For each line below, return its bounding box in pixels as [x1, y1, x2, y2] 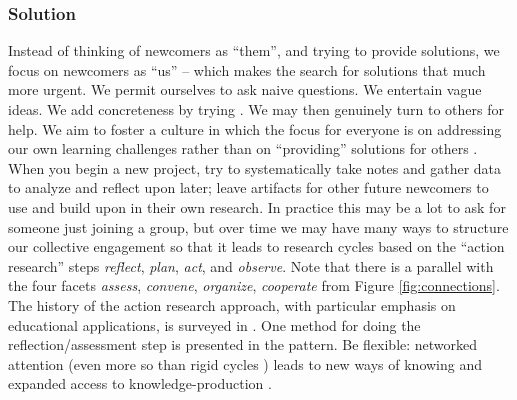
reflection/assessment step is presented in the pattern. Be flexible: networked [8, 334, 478, 355]
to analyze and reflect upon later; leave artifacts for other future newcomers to [8, 177, 489, 198]
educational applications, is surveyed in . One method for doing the [8, 314, 421, 335]
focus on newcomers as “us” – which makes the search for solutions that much [8, 59, 486, 80]
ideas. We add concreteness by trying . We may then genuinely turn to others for [8, 99, 504, 119]
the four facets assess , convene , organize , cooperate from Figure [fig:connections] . [8, 275, 500, 296]
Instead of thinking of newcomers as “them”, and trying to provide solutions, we [8, 40, 500, 61]
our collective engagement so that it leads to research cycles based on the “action [8, 236, 505, 257]
